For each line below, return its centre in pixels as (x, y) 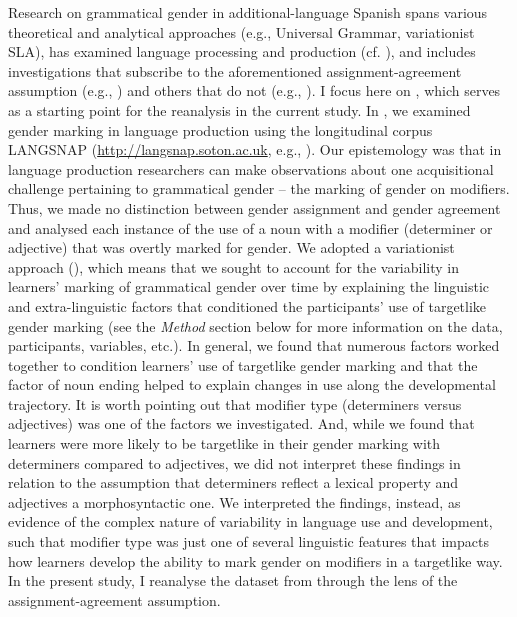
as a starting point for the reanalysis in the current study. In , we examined (239, 109)
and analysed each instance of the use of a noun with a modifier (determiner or (250, 227)
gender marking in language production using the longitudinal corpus (220, 129)
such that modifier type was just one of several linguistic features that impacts (248, 541)
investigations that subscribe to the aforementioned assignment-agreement (235, 70)
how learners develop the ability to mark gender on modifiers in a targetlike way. (255, 560)
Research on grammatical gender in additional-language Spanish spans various (248, 12)
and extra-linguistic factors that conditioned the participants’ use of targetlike (247, 305)
